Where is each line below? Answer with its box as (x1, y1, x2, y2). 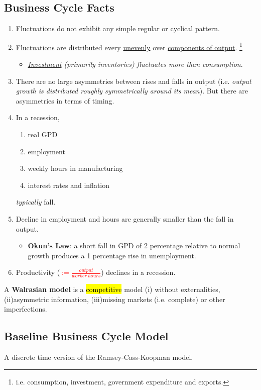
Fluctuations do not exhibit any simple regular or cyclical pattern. (16, 23, 220, 34)
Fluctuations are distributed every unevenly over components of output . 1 (16, 40, 242, 52)
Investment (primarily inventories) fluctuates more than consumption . (28, 59, 243, 69)
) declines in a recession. (101, 267, 176, 277)
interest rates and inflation (28, 179, 110, 190)
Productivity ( (16, 267, 60, 277)
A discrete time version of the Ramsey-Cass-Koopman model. (4, 352, 193, 362)
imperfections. (4, 304, 47, 314)
